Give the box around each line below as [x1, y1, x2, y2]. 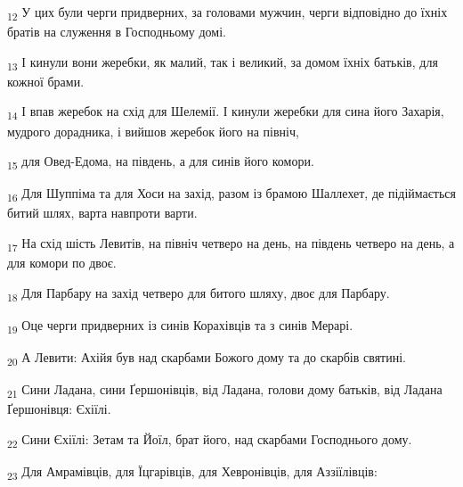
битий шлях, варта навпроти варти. [7, 203, 198, 222]
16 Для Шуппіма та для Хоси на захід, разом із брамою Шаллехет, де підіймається [7, 184, 456, 205]
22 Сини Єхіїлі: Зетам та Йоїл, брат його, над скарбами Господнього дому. [7, 429, 412, 450]
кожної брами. [7, 71, 85, 90]
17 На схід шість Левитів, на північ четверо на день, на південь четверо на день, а [7, 234, 455, 254]
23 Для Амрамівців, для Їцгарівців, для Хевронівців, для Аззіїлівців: [7, 461, 378, 483]
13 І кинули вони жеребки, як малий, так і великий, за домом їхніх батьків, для [7, 52, 438, 73]
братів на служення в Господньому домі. [7, 22, 226, 41]
